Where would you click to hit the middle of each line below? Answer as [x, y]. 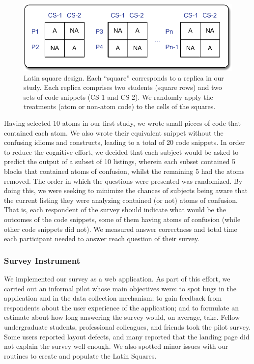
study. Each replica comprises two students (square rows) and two [123, 87]
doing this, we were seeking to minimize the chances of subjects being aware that [126, 190]
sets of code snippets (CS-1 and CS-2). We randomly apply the [118, 97]
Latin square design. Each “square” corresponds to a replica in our [124, 77]
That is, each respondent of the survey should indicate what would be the [115, 210]
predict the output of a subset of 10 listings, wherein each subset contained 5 [120, 161]
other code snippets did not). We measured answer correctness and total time [121, 229]
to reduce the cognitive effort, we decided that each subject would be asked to [121, 152]
